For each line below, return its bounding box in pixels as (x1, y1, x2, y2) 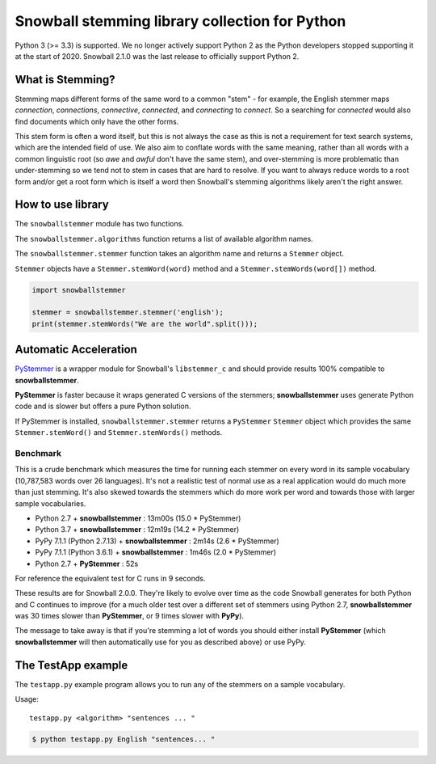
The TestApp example (15, 658, 128, 672)
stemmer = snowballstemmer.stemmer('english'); (31, 308, 224, 317)
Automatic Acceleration (15, 343, 137, 357)
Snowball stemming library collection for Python (15, 12, 346, 30)
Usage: (15, 694, 40, 704)
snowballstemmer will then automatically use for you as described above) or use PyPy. (15, 637, 307, 647)
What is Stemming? (15, 73, 116, 87)
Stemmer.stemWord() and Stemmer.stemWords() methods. (15, 428, 223, 437)
